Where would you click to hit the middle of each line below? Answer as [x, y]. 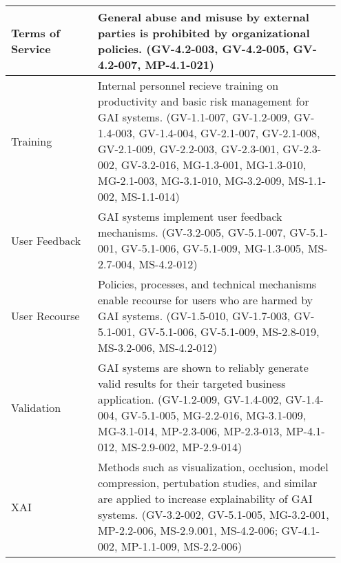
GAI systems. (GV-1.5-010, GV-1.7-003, [194, 316]
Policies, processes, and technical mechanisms [207, 284]
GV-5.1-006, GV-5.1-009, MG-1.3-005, [213, 248]
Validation [36, 407]
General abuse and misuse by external [203, 17]
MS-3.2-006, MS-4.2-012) [157, 347]
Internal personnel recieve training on [188, 85]
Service [31, 49]
